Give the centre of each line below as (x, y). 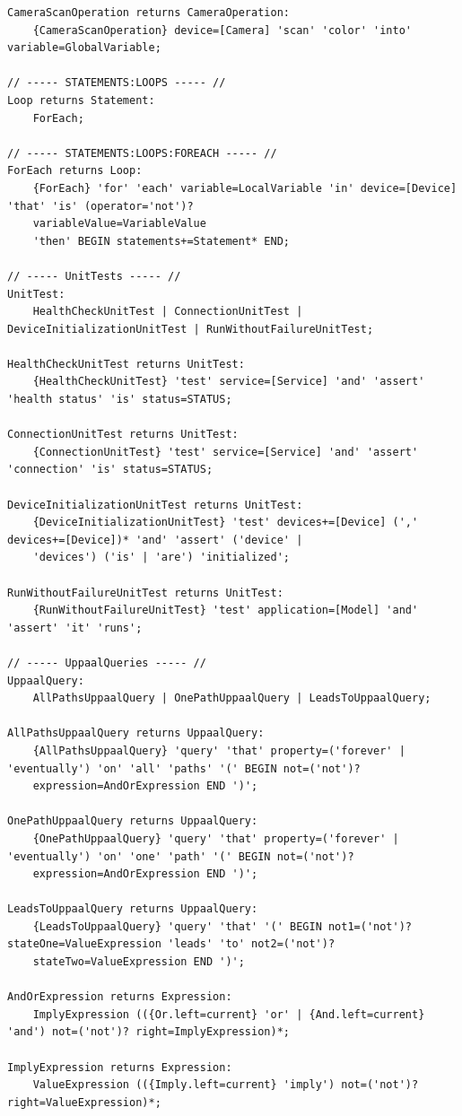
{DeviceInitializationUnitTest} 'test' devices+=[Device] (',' (226, 523)
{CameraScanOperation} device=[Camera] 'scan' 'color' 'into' (222, 30)
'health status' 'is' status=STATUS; (120, 400)
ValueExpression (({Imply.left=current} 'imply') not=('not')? (226, 1085)
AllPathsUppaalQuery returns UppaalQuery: (136, 733)
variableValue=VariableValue (119, 224)
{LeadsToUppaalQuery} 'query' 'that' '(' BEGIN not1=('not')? (222, 926)
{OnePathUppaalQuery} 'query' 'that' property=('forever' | (216, 838)
